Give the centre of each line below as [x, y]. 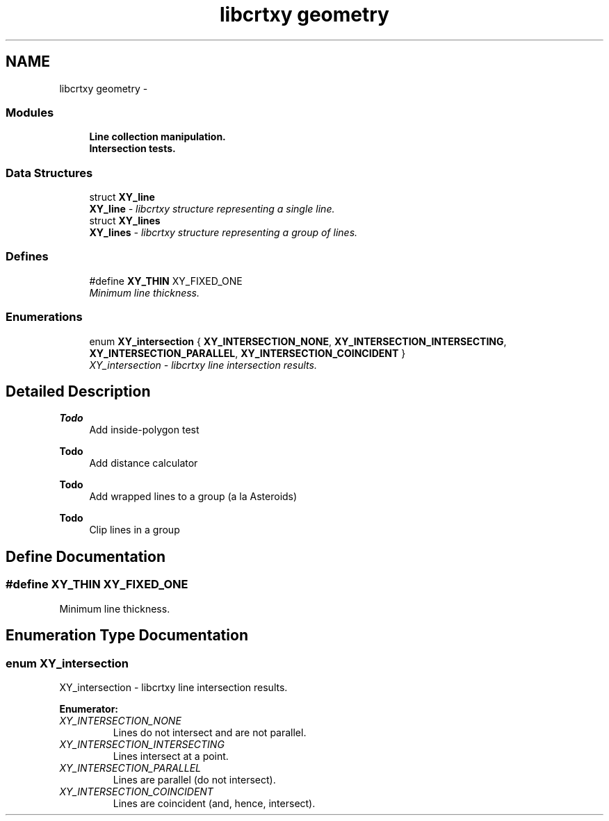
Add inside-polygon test [144, 430]
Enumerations [44, 317]
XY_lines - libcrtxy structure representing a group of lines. [224, 233]
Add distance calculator [144, 463]
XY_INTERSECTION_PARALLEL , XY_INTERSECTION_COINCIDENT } [247, 353]
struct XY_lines [125, 221]
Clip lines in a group [135, 530]
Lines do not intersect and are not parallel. [210, 732]
